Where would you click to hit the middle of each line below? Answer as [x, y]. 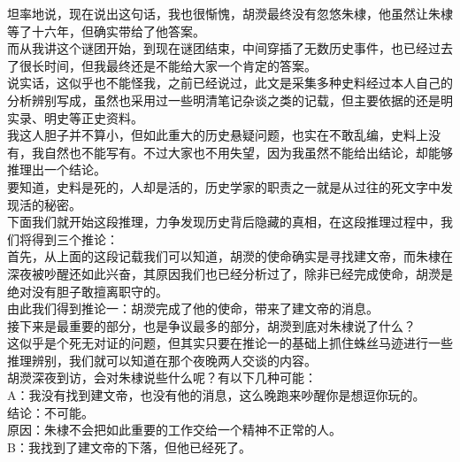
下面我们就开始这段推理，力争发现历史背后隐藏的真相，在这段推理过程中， [224, 222]
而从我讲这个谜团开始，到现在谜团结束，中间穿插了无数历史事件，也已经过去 [230, 48]
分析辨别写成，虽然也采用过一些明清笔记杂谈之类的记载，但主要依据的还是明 [230, 100]
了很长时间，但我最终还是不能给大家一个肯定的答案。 [162, 65]
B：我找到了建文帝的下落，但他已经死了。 [129, 447]
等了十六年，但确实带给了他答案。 [106, 31]
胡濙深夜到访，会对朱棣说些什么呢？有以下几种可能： [162, 377]
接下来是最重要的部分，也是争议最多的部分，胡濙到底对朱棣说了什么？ [211, 325]
